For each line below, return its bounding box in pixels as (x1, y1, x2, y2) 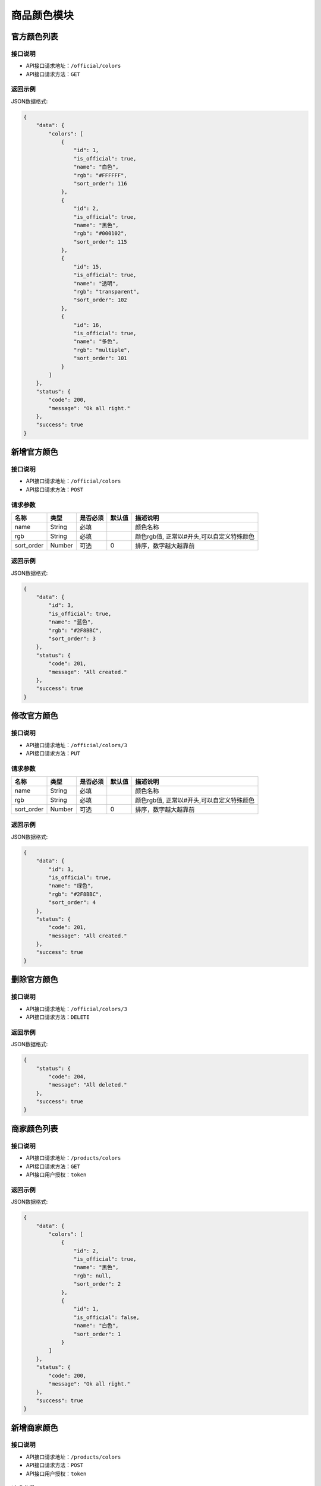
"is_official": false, (73, 1314, 140, 1321)
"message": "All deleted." (48, 1082, 127, 1088)
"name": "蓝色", (48, 619, 94, 625)
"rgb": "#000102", (73, 230, 127, 237)
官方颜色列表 (11, 32, 58, 42)
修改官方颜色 (11, 711, 58, 721)
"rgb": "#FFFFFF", (73, 172, 127, 178)
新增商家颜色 (11, 1422, 58, 1433)
